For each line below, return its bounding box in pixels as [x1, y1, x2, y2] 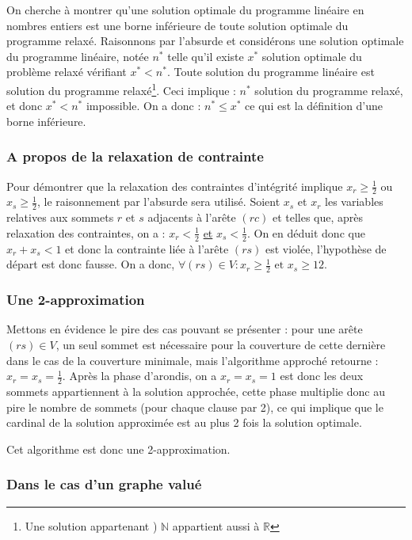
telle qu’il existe [167, 48, 244, 64]
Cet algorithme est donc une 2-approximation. [6, 440, 231, 457]
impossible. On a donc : [86, 97, 201, 114]
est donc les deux [280, 367, 364, 384]
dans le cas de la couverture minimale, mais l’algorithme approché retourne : [6, 352, 379, 368]
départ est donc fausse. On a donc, [6, 256, 175, 272]
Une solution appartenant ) [25, 517, 158, 534]
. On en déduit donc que [246, 224, 365, 241]
